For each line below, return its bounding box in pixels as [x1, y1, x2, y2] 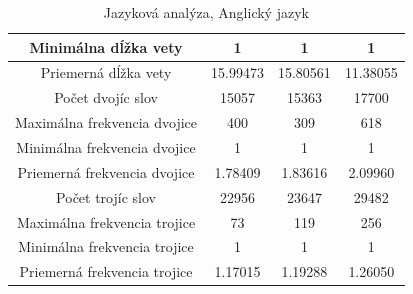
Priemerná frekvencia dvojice [17, 161, 195, 182]
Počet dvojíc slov [54, 87, 158, 108]
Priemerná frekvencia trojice [19, 261, 193, 282]
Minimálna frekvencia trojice [18, 236, 194, 257]
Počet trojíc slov [56, 186, 156, 207]
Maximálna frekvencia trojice [16, 211, 196, 232]
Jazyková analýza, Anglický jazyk [103, 2, 309, 22]
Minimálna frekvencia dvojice [16, 136, 196, 157]
